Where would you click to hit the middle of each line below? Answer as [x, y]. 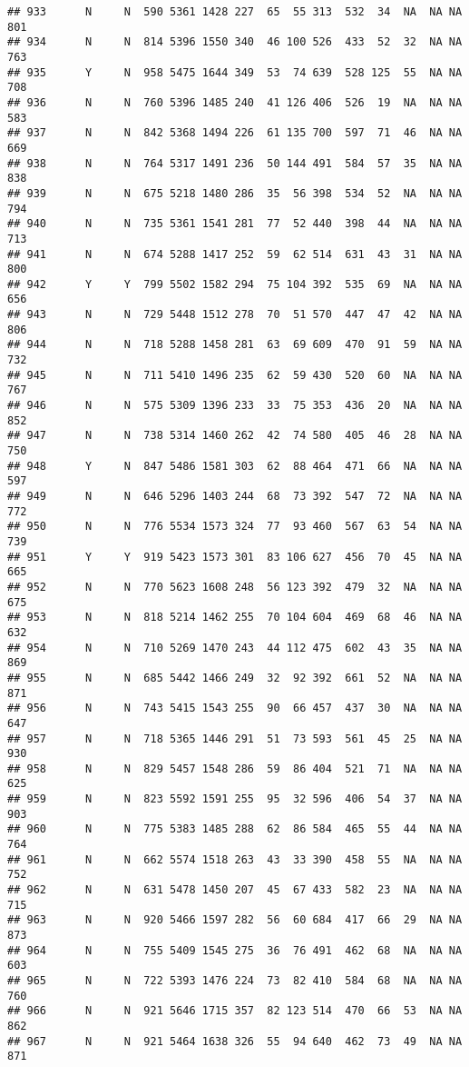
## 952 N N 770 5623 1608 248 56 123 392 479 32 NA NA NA [235, 587]
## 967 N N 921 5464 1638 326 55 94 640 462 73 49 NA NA [235, 1041]
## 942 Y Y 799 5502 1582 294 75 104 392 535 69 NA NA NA [235, 284]
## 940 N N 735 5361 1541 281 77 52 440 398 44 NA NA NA [235, 224]
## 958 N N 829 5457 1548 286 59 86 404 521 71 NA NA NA [235, 768]
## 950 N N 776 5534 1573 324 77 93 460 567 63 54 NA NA [235, 527]
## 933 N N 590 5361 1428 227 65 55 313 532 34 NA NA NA [235, 12]
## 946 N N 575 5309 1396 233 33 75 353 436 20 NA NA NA [235, 406]
